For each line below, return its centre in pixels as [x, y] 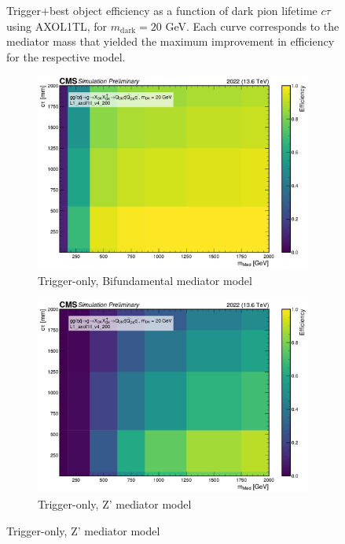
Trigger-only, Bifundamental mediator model [145, 280]
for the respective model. [66, 56]
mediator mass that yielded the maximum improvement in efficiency [171, 41]
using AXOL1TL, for [57, 26]
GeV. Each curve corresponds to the [252, 26]
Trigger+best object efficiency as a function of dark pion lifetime [162, 10]
